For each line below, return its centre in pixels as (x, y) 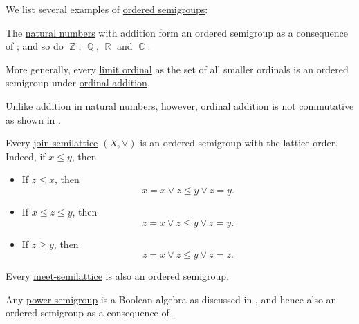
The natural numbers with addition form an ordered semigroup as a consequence (177, 32)
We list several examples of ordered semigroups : (107, 9)
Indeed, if (26, 156)
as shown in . (33, 119)
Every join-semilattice (52, 143)
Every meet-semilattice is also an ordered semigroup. (118, 276)
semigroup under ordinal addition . (78, 83)
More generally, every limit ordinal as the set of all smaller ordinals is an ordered (177, 69)
